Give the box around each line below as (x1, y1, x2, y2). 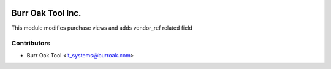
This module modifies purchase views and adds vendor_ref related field (11, 24, 192, 31)
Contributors (11, 39, 51, 48)
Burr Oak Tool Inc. (11, 8, 82, 18)
